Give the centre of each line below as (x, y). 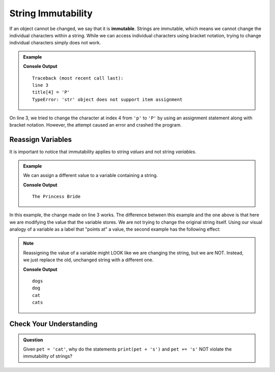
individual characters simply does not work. (55, 43)
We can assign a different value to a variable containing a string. (90, 176)
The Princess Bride (57, 196)
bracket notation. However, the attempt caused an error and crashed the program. (95, 125)
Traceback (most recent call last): (78, 78)
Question (33, 340)
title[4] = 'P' (51, 92)
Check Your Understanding (53, 324)
